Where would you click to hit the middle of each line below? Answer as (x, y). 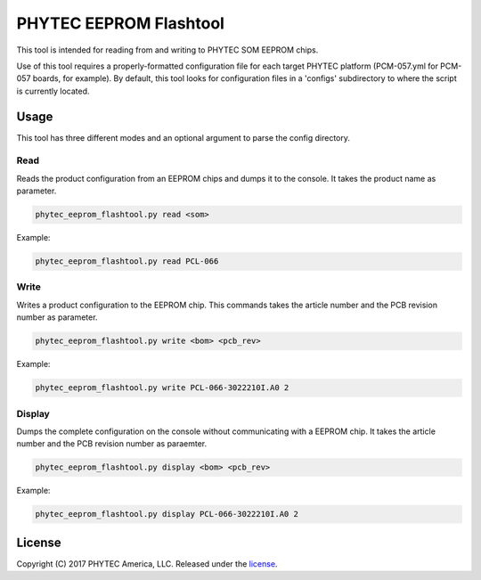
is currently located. (53, 91)
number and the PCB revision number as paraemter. (112, 444)
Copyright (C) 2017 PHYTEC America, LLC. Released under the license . (147, 564)
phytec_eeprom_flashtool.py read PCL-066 (127, 261)
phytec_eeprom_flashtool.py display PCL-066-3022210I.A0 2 (167, 514)
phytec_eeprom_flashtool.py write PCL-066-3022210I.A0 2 (162, 388)
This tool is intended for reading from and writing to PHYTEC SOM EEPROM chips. (167, 50)
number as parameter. (57, 317)
